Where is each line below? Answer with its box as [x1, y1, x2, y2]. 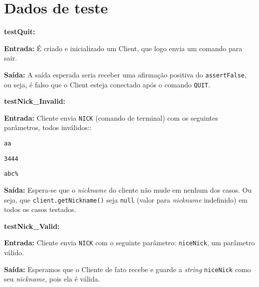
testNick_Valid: [4, 220, 60, 231]
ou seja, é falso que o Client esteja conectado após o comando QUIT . [4, 79, 210, 89]
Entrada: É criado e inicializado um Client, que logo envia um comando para [4, 43, 243, 53]
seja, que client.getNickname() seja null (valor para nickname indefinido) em [4, 194, 248, 205]
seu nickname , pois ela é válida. [4, 274, 100, 284]
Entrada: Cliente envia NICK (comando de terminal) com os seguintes [4, 112, 218, 123]
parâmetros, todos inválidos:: [4, 122, 92, 133]
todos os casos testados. [4, 204, 76, 215]
